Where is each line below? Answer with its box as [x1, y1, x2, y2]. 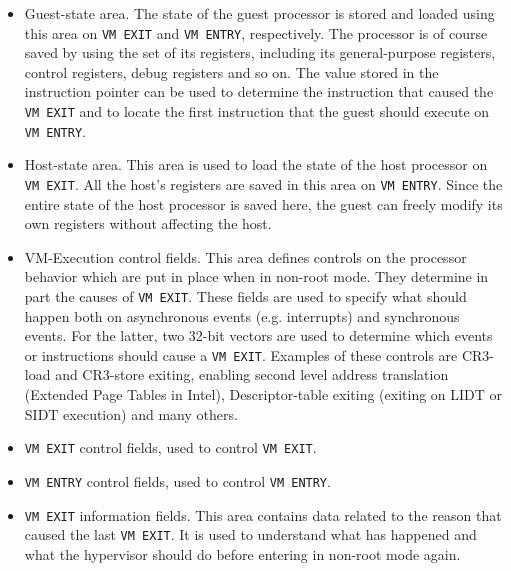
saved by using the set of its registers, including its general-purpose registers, [24, 42, 496, 63]
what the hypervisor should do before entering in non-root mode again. [24, 543, 461, 564]
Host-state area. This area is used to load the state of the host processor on [24, 154, 488, 175]
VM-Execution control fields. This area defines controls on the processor [24, 246, 467, 267]
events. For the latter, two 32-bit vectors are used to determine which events [24, 325, 493, 346]
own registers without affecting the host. [24, 213, 272, 234]
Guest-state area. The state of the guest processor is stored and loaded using [24, 3, 495, 23]
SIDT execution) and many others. [24, 403, 238, 424]
